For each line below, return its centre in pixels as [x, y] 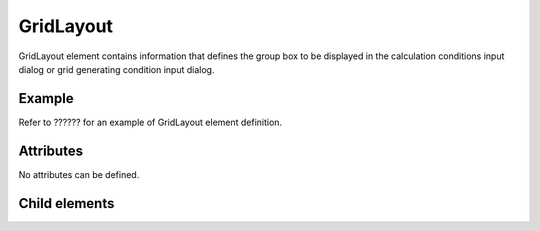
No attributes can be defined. [79, 174]
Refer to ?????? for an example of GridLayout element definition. [150, 122]
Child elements [66, 203]
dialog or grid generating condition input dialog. [116, 69]
